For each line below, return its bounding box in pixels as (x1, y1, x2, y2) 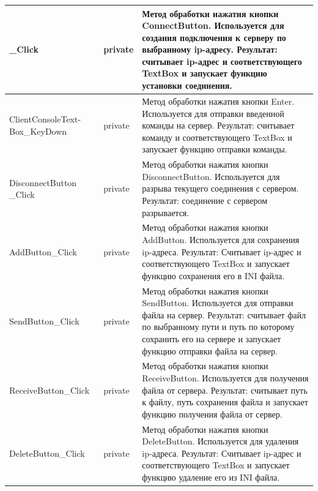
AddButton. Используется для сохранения (142, 233, 300, 245)
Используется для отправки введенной (142, 107, 284, 119)
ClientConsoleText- (9, 113, 81, 126)
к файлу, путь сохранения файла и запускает (142, 395, 308, 408)
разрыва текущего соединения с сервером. (142, 182, 299, 195)
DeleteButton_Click (9, 446, 85, 459)
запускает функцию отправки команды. (142, 143, 287, 156)
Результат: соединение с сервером (142, 193, 268, 206)
